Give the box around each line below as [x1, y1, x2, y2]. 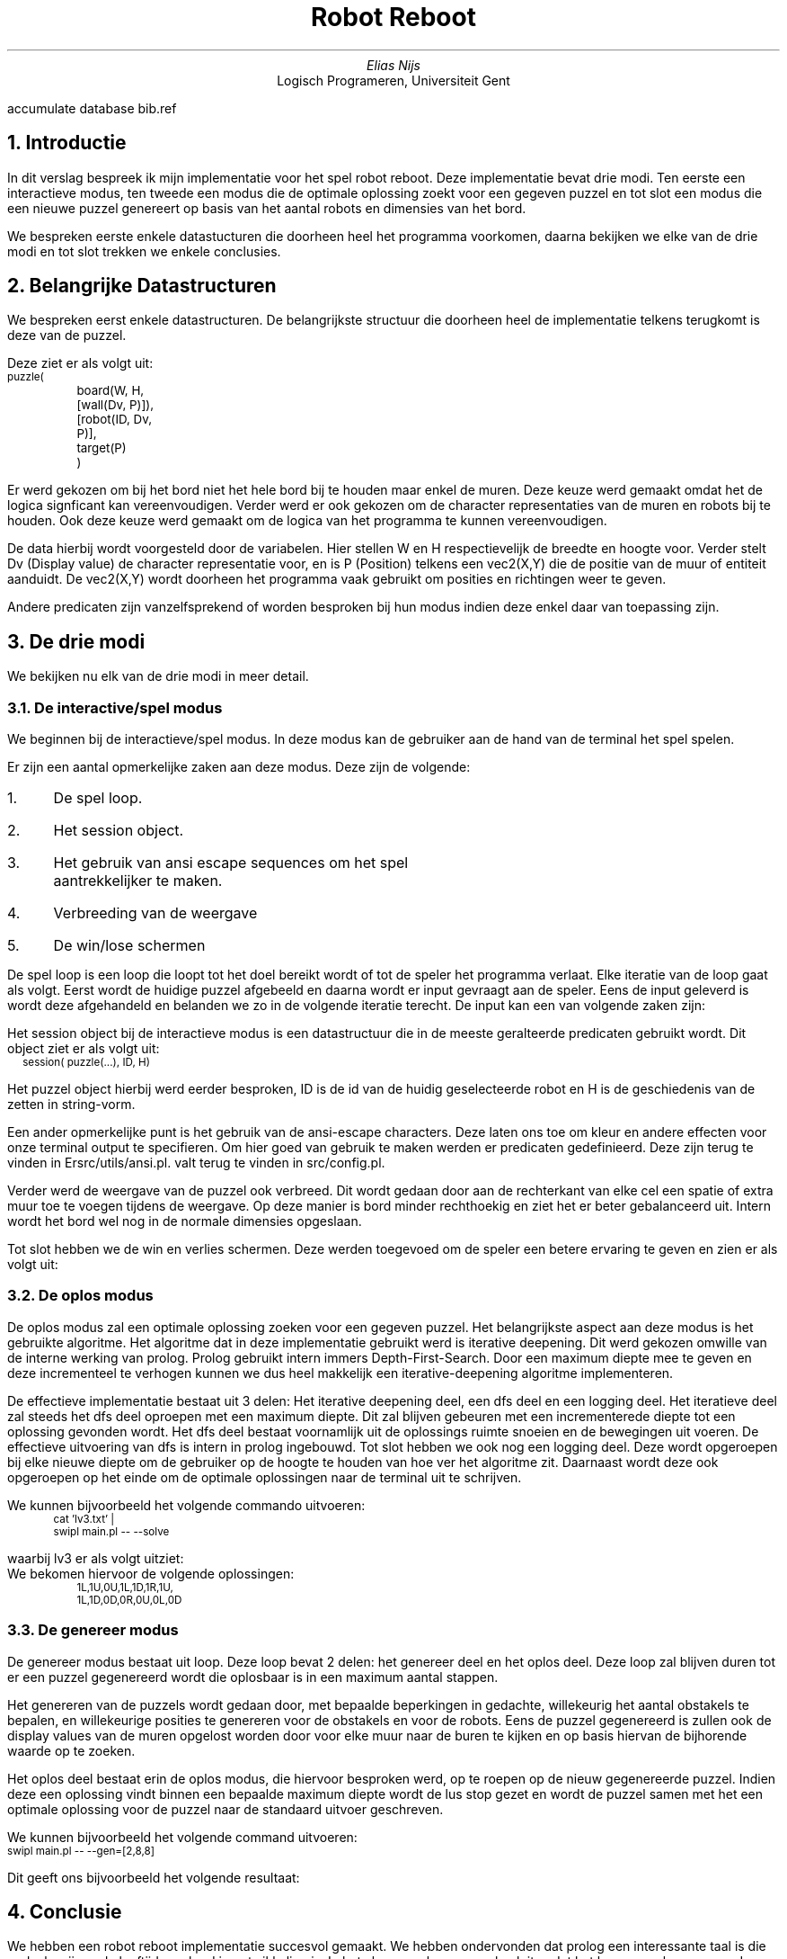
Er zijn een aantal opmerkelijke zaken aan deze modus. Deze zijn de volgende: [7, 759, 471, 775]
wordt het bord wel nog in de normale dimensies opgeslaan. [7, 1213, 362, 1230]
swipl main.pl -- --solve [53, 1525, 170, 1538]
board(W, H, [76, 383, 145, 398]
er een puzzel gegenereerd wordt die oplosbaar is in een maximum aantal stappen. [7, 1668, 499, 1685]
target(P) [76, 441, 127, 456]
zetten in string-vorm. [7, 1096, 136, 1113]
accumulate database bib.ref [7, 100, 177, 116]
